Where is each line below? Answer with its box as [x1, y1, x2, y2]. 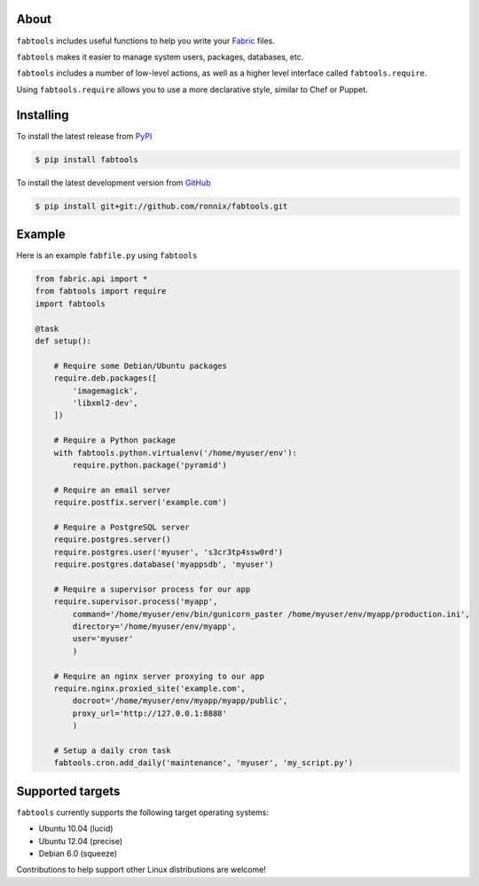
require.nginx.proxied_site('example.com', [53, 683, 246, 694]
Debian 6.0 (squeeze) [38, 848, 118, 859]
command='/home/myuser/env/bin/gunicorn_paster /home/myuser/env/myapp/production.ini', [72, 608, 470, 619]
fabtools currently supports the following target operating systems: [16, 807, 270, 818]
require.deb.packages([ [53, 373, 157, 383]
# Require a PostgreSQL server [53, 521, 190, 532]
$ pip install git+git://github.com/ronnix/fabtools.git [35, 200, 288, 211]
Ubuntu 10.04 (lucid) [38, 823, 114, 834]
